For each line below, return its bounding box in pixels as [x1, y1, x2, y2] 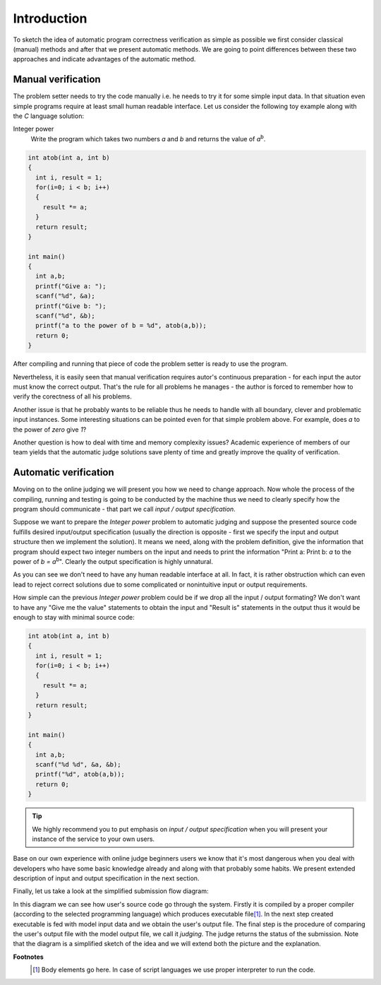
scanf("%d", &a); [35, 292, 95, 300]
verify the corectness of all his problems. [13, 392, 132, 401]
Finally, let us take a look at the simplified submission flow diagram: [13, 887, 209, 895]
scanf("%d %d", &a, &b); [35, 760, 121, 768]
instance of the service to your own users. [32, 834, 155, 843]
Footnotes [13, 952, 44, 961]
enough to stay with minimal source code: [13, 613, 135, 621]
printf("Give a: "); [35, 282, 107, 290]
